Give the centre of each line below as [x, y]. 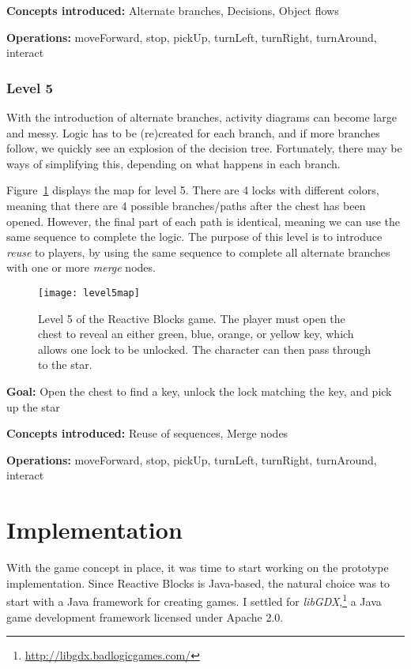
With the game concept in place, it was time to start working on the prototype [198, 568]
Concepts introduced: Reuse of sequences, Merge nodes [147, 433]
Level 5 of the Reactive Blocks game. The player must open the [192, 318]
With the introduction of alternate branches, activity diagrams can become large [202, 117]
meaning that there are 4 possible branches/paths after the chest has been [186, 205]
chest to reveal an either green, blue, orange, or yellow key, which [196, 334]
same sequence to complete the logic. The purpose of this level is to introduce [194, 237]
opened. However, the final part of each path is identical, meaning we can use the [203, 221]
